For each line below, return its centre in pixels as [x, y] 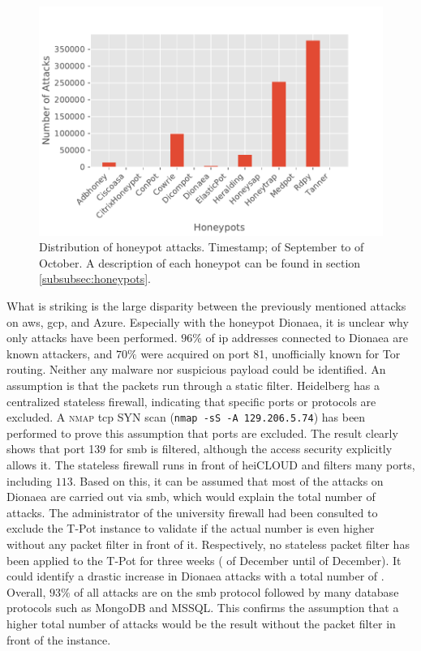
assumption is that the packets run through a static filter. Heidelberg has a [193, 385]
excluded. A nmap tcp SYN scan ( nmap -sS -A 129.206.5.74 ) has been [186, 417]
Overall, [26, 591]
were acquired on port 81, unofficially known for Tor [271, 353]
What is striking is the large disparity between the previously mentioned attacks [206, 306]
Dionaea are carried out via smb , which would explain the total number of [191, 497]
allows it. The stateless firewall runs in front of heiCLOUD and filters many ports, [211, 465]
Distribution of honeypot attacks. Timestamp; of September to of [202, 247]
